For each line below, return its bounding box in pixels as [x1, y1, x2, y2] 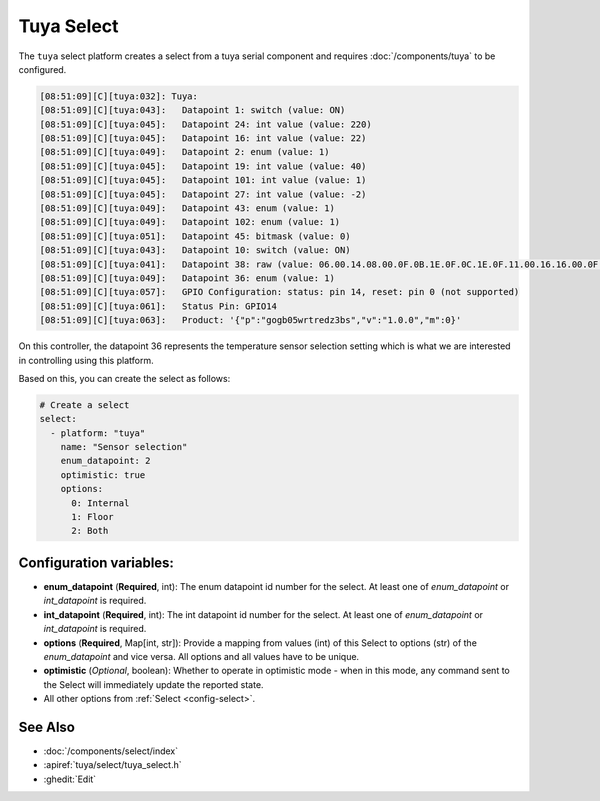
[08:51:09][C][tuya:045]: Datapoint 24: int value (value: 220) [39, 118, 372, 130]
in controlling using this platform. [18, 354, 154, 366]
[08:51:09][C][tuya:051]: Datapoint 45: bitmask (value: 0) [39, 230, 351, 242]
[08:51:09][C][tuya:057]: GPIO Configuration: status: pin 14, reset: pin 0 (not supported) [39, 286, 520, 298]
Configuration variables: [18, 554, 175, 571]
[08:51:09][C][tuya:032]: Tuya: [39, 90, 199, 102]
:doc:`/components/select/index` [43, 745, 179, 757]
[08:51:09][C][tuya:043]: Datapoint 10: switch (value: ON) [39, 245, 351, 256]
